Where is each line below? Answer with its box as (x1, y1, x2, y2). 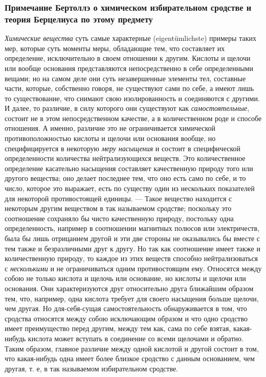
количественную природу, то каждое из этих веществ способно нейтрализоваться (5, 253, 258, 264)
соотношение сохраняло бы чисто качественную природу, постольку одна (5, 213, 234, 223)
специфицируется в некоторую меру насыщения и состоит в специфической (5, 143, 241, 153)
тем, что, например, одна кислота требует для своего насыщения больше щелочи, (5, 293, 259, 303)
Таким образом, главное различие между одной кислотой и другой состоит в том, (5, 343, 259, 354)
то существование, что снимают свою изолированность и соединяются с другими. (5, 92, 260, 103)
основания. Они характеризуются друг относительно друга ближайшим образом (5, 282, 254, 293)
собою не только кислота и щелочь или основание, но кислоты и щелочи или (5, 273, 246, 284)
